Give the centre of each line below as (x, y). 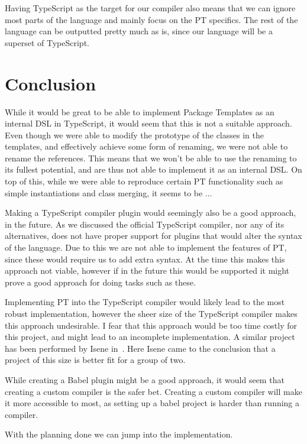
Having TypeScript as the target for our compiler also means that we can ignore (150, 8)
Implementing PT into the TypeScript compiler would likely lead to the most (145, 302)
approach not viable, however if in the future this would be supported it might (147, 270)
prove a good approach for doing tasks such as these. (100, 282)
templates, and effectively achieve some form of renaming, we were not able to (146, 146)
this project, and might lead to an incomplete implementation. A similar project (150, 337)
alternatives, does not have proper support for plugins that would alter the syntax (153, 236)
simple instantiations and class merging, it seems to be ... (109, 192)
